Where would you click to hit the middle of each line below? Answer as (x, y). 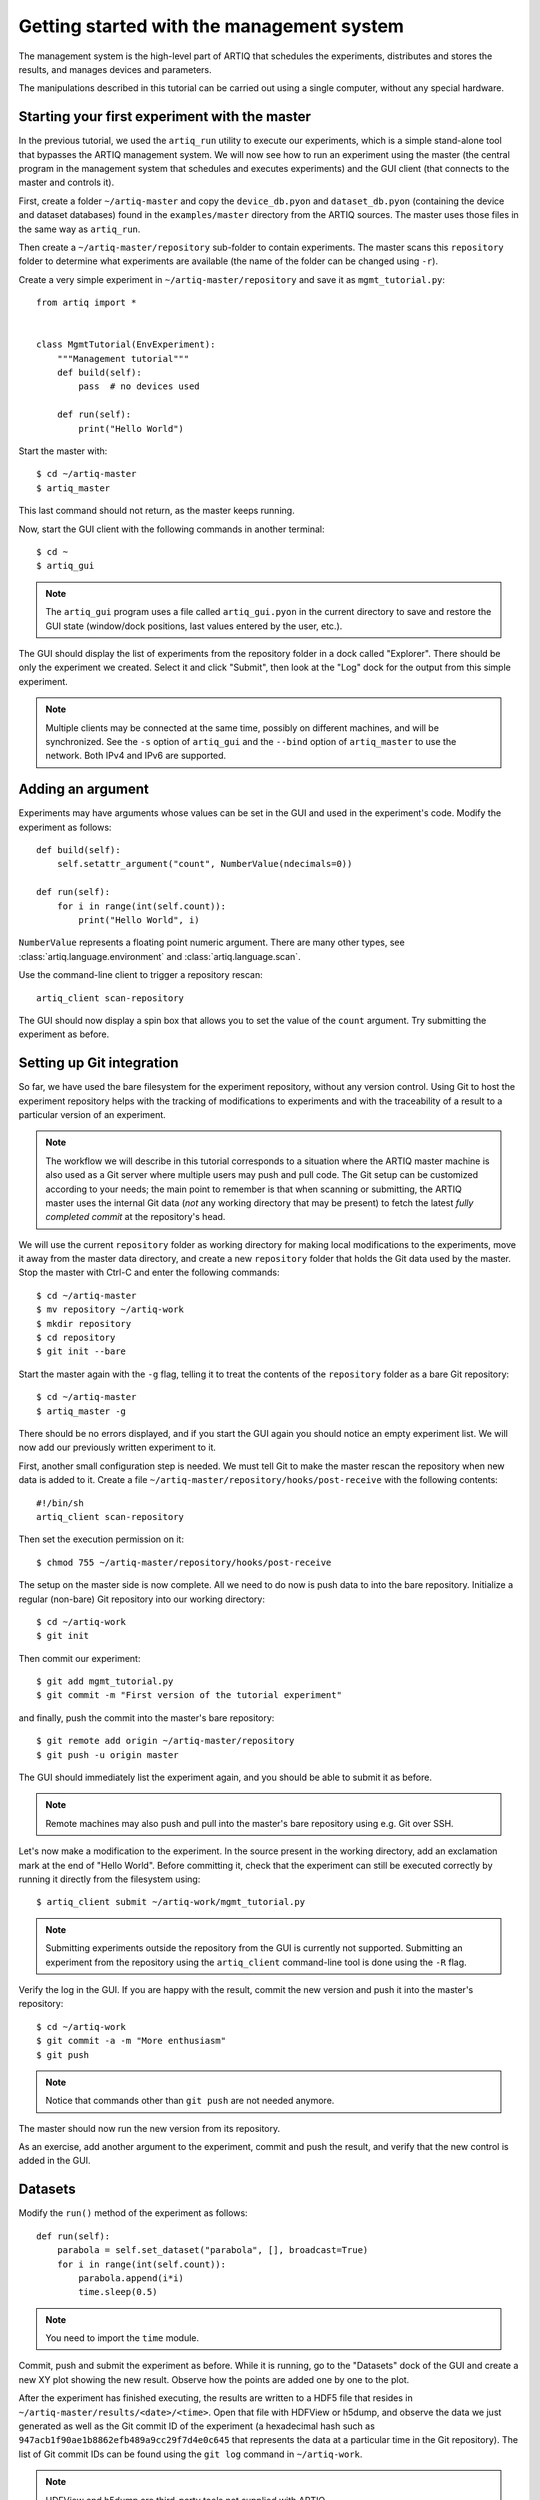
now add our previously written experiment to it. (117, 1447)
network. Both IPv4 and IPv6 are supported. (136, 756)
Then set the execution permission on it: (101, 1539)
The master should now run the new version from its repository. (149, 2128)
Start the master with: (63, 451)
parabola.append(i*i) (131, 2278)
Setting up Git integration (98, 1063)
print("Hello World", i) (139, 919)
